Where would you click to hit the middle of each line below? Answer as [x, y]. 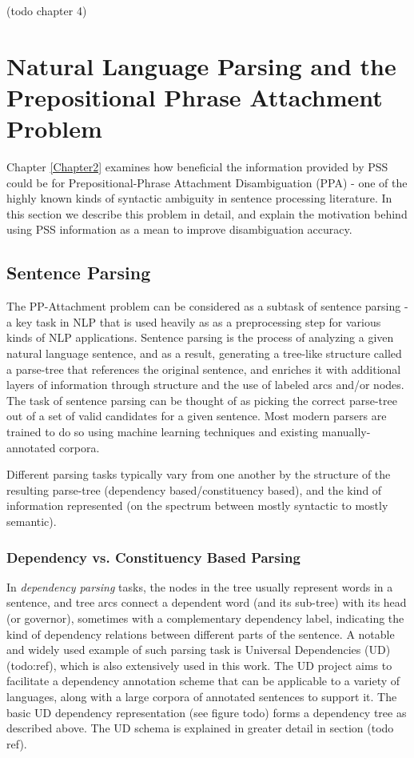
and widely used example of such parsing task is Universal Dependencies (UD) [199, 650]
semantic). [32, 521]
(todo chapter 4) [47, 10]
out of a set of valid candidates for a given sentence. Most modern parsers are [197, 416]
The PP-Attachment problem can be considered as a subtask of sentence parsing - [207, 306]
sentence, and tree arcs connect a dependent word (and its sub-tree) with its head [207, 602]
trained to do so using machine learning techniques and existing [163, 432]
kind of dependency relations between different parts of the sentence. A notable [201, 634]
